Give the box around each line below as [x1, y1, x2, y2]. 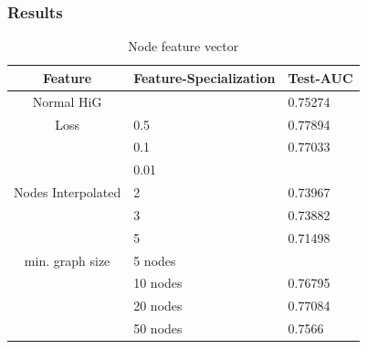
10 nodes [133, 273, 183, 292]
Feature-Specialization [133, 68, 276, 87]
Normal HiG [32, 91, 102, 111]
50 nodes [133, 319, 183, 338]
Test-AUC [288, 68, 353, 87]
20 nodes [133, 296, 183, 315]
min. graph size [24, 250, 110, 270]
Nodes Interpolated [14, 183, 121, 202]
